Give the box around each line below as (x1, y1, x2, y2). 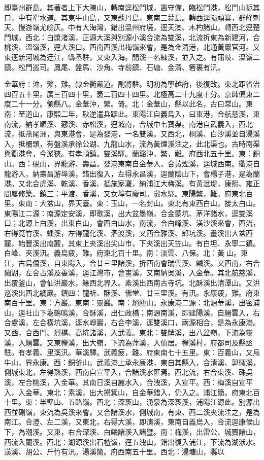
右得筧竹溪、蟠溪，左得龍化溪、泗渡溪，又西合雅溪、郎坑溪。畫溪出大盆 (4, 228, 246, 238)
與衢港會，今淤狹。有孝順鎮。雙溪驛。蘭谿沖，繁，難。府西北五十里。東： (4, 148, 253, 159)
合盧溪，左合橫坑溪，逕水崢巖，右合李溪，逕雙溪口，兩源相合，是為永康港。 (4, 317, 260, 328)
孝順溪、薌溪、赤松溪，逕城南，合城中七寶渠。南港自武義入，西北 (32, 118, 253, 129)
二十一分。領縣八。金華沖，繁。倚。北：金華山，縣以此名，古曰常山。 (11, 98, 246, 109)
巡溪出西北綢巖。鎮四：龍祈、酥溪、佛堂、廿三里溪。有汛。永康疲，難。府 (4, 287, 253, 298)
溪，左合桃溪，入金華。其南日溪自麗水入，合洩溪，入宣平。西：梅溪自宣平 (4, 376, 253, 387)
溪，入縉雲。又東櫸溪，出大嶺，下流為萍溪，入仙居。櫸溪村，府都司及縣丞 (4, 337, 253, 347)
